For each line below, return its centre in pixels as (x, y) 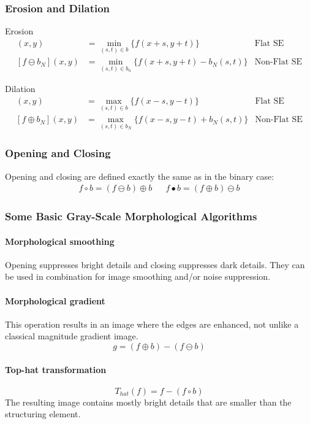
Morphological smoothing (60, 241)
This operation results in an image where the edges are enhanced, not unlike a (152, 324)
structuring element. (43, 414)
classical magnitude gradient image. (72, 336)
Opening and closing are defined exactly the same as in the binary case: (140, 176)
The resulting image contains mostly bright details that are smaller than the (148, 402)
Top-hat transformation (56, 369)
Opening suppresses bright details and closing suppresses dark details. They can (155, 264)
